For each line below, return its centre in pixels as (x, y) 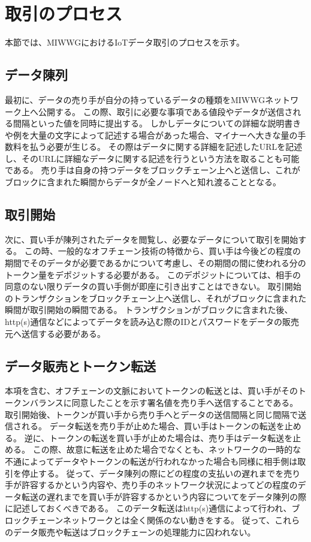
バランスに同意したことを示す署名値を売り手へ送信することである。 (164, 403)
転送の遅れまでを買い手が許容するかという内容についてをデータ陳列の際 (164, 496)
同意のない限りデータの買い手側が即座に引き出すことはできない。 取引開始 (153, 286)
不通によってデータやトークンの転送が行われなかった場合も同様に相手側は (151, 461)
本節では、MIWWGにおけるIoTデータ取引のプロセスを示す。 (125, 42)
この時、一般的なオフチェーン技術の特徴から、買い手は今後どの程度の (162, 251)
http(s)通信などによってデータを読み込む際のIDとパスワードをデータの (144, 322)
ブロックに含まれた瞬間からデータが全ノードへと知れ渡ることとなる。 (143, 182)
